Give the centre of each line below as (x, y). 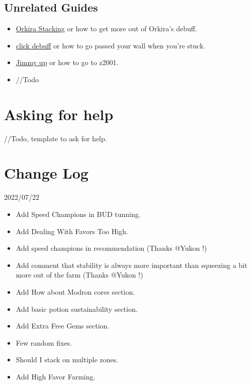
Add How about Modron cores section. (75, 291)
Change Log (46, 173)
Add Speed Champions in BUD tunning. (78, 214)
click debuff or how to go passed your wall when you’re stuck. (111, 45)
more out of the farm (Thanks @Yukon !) (79, 275)
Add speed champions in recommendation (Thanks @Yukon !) (111, 248)
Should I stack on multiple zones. (67, 360)
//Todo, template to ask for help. (56, 138)
